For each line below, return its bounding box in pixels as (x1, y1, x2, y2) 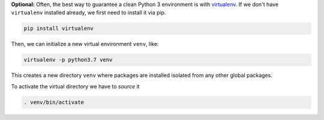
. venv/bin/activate (23, 99, 84, 106)
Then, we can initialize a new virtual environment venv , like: (11, 41, 159, 48)
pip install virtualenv (23, 25, 94, 32)
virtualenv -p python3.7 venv (23, 57, 113, 63)
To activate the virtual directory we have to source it (11, 82, 140, 90)
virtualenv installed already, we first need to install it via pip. (11, 9, 166, 16)
